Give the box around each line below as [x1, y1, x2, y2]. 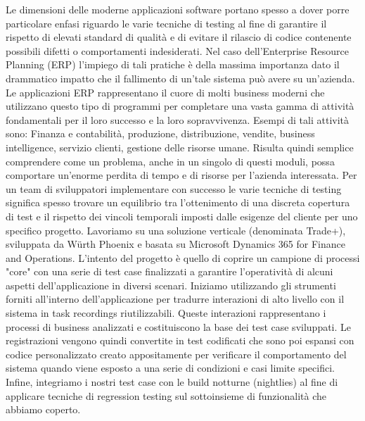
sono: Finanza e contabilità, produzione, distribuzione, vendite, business [6, 126, 315, 141]
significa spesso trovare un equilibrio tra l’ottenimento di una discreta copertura [6, 195, 350, 210]
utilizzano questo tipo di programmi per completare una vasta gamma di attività [6, 99, 354, 113]
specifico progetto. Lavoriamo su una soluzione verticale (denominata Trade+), [6, 222, 346, 237]
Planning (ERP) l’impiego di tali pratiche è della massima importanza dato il [6, 57, 340, 72]
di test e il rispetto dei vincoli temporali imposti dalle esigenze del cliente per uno [6, 208, 358, 223]
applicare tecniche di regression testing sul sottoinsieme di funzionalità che [6, 388, 326, 403]
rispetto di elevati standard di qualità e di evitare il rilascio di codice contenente [6, 30, 352, 44]
